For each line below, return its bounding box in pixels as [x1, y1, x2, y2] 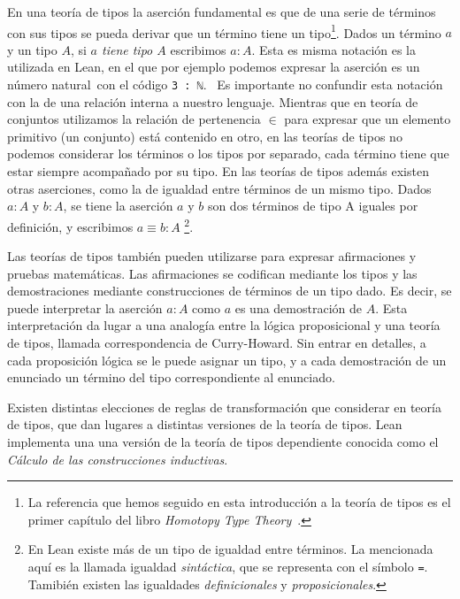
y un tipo [7, 40, 57, 58]
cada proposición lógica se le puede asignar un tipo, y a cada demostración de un [7, 350, 447, 369]
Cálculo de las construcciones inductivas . [7, 449, 228, 468]
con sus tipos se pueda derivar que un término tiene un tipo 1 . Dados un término [7, 20, 441, 42]
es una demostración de [234, 298, 362, 317]
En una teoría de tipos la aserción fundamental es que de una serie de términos [7, 3, 436, 20]
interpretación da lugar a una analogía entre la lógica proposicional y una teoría [7, 316, 441, 334]
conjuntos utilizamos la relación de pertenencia [7, 110, 261, 128]
